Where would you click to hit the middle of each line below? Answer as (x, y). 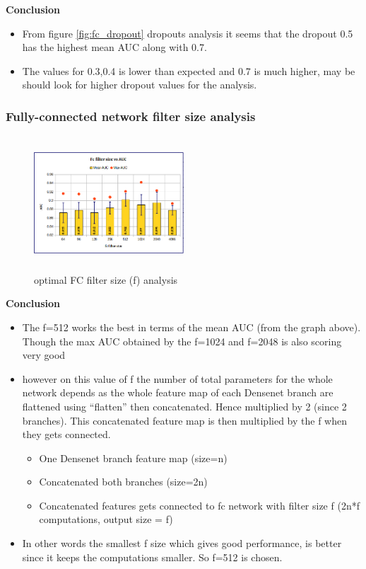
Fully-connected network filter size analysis (131, 116)
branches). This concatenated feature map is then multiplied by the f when (184, 420)
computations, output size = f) (106, 519)
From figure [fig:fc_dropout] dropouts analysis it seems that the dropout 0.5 (188, 33)
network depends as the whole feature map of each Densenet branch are (178, 392)
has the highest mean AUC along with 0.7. (114, 47)
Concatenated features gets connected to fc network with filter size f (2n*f (199, 505)
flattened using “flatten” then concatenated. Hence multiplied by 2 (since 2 (184, 406)
